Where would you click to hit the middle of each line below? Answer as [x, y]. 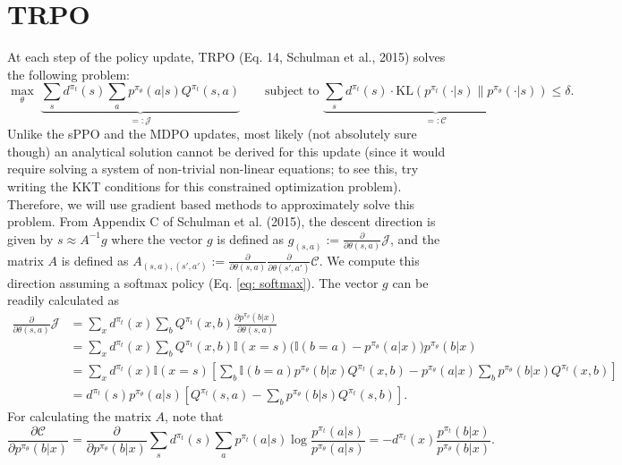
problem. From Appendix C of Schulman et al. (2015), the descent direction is [222, 221]
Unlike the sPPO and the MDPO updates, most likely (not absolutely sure [212, 134]
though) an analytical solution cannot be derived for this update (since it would [226, 151]
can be [410, 282]
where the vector [157, 238]
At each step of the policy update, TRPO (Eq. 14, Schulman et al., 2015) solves [226, 57]
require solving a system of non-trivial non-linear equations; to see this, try [213, 169]
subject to [292, 92]
